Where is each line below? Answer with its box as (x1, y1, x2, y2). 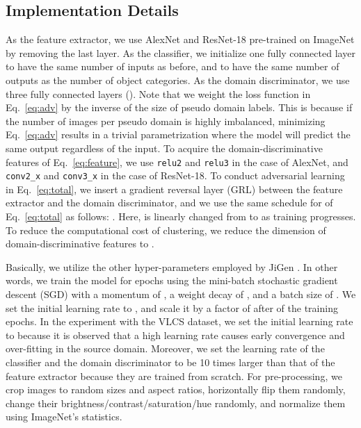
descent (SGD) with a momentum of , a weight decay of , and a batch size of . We (6, 287, 356, 302)
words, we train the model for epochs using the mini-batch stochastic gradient (6, 273, 338, 288)
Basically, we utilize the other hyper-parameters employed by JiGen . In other (6, 259, 338, 274)
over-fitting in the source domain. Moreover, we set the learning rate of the (6, 341, 325, 356)
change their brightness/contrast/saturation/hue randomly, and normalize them (6, 395, 346, 410)
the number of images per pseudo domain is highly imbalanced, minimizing (6, 113, 326, 128)
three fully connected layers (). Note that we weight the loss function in (6, 86, 311, 101)
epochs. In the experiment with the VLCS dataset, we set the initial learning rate (6, 314, 353, 329)
